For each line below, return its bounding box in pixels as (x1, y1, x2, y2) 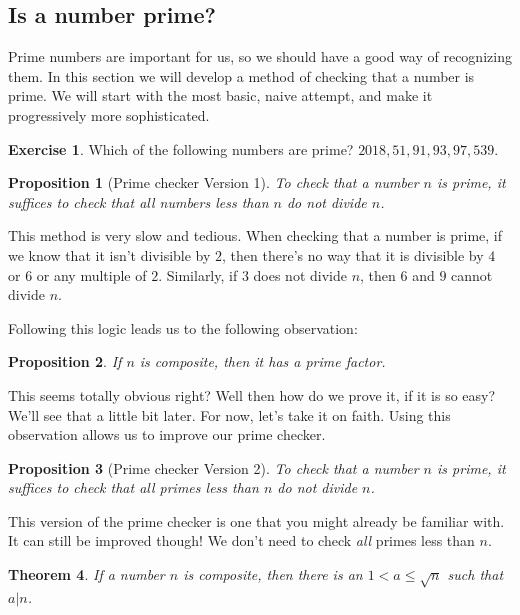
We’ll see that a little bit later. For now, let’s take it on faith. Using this (8, 404, 451, 425)
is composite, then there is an (183, 564, 363, 585)
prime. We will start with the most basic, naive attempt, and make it (8, 85, 433, 106)
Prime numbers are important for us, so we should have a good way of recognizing (8, 46, 512, 67)
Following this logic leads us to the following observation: (8, 317, 358, 338)
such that (447, 564, 504, 585)
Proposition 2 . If (8, 351, 122, 372)
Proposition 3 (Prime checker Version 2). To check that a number (8, 457, 419, 478)
